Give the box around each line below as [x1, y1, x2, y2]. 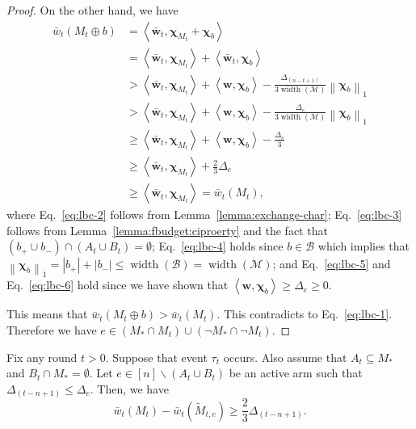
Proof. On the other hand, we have [6, 2, 179, 18]
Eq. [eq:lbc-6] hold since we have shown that [6, 276, 229, 293]
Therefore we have [6, 321, 97, 338]
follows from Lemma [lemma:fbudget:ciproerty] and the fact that [6, 221, 328, 238]
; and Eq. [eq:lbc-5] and [272, 255, 391, 272]
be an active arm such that [229, 364, 363, 381]
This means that [6, 305, 88, 322]
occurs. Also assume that [223, 348, 347, 365]
